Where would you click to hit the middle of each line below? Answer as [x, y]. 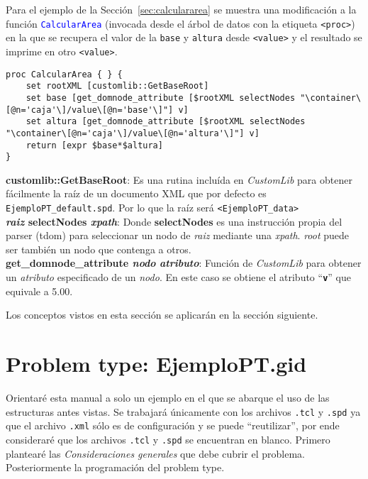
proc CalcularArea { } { [64, 74]
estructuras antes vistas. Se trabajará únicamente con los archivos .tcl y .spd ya [183, 411]
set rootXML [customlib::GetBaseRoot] [117, 86]
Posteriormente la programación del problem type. [115, 467]
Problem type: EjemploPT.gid [156, 364]
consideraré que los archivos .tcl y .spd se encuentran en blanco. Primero [168, 439]
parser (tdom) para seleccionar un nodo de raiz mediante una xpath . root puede [178, 235]
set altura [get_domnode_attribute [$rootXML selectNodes [166, 122]
